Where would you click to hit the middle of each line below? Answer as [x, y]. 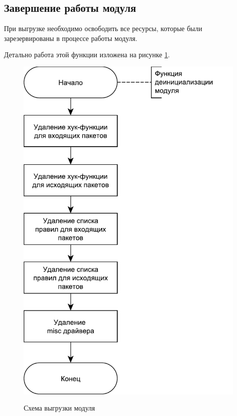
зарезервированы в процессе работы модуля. [71, 38]
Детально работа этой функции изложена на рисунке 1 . [87, 55]
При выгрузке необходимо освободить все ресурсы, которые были [103, 28]
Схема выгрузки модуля [59, 408]
